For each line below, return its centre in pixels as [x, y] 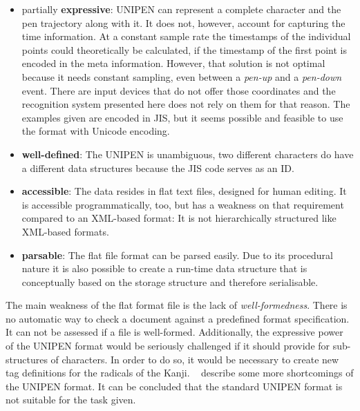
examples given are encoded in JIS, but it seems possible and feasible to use [182, 117]
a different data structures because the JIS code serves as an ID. [158, 168]
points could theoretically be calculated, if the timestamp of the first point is [184, 49]
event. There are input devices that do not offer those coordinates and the [179, 90]
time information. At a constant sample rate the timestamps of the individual [186, 36]
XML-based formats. [65, 231]
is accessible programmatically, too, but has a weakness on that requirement [183, 204]
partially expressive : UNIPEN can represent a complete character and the [181, 9]
